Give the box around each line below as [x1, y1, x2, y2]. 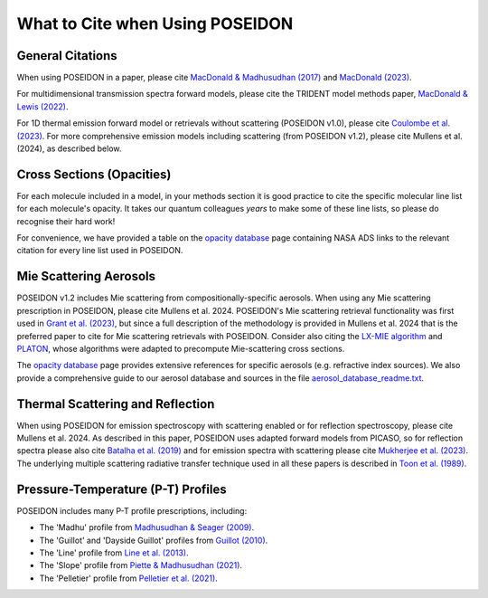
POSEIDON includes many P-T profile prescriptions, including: [16, 505, 248, 516]
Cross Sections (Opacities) [16, 166, 172, 182]
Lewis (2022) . [16, 100, 69, 112]
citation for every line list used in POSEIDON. [16, 245, 183, 256]
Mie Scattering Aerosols [16, 269, 156, 284]
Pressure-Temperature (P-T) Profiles [16, 481, 227, 497]
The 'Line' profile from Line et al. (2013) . [39, 547, 189, 558]
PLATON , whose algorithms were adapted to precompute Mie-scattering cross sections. [16, 343, 345, 354]
